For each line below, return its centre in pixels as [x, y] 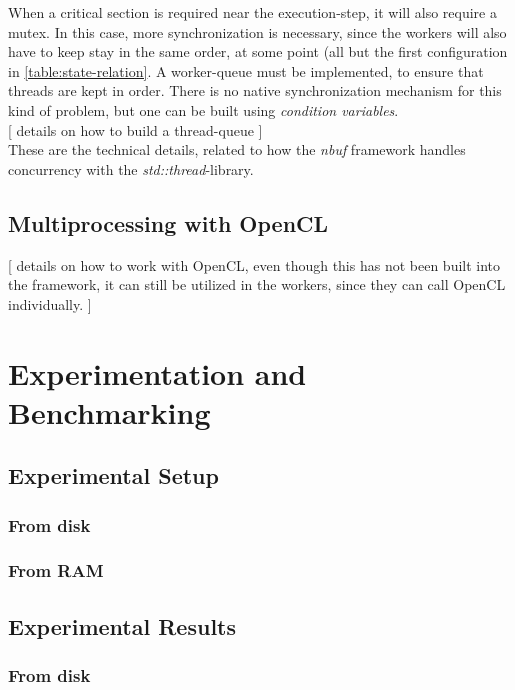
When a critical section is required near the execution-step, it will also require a [252, 12]
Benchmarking [109, 411]
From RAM [56, 570]
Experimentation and [157, 372]
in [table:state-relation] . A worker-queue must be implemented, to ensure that [246, 70]
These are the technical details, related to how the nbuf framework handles [237, 149]
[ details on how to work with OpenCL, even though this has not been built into [254, 264]
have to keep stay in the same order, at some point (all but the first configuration [258, 51]
